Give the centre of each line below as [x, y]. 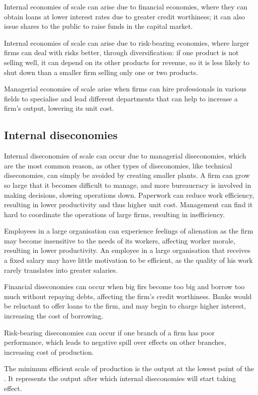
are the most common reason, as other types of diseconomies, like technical [118, 165]
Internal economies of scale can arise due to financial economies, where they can [126, 6]
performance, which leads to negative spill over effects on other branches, [115, 342]
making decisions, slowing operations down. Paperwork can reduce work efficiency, [129, 195]
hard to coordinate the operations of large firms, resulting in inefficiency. [115, 214]
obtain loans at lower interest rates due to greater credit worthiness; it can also [125, 16]
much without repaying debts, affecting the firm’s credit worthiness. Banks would [128, 296]
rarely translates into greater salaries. [61, 270]
